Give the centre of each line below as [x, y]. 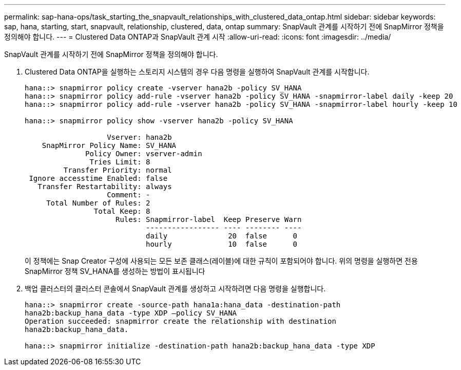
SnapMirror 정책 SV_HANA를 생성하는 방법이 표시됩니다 [115, 271]
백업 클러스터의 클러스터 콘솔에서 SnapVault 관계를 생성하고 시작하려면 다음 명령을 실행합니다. [175, 289]
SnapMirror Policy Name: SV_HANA [109, 145]
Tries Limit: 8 [120, 162]
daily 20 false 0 [222, 236]
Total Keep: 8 [122, 211]
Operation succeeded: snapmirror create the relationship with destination [180, 321]
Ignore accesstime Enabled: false [98, 178]
